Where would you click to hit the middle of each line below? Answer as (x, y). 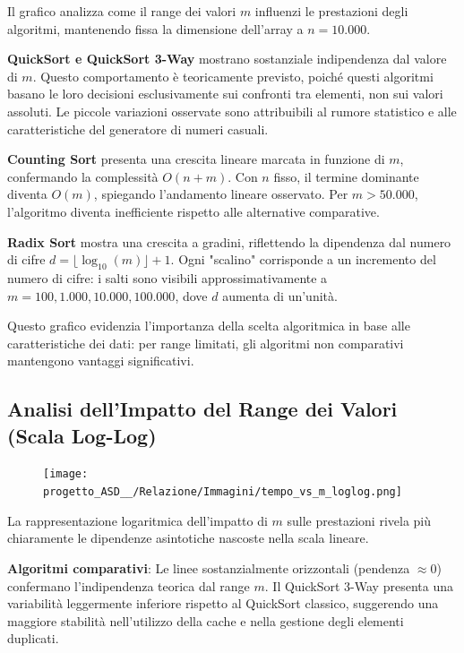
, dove (191, 295)
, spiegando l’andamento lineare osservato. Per (221, 194)
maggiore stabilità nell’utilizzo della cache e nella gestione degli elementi (206, 620)
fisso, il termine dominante (346, 176)
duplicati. (33, 638)
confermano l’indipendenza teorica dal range (129, 585)
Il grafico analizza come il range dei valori (122, 11)
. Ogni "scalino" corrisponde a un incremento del (303, 259)
